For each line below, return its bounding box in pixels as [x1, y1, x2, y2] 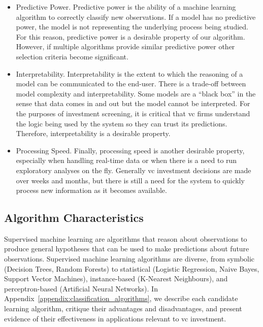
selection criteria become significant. [16, 51, 128, 61]
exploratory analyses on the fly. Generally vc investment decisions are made [16, 165, 251, 175]
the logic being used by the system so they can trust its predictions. [16, 118, 227, 128]
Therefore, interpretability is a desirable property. [16, 128, 171, 139]
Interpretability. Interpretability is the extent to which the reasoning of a [16, 68, 243, 79]
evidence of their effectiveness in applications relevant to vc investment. [4, 313, 226, 323]
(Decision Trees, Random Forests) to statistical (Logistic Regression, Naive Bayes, [4, 263, 259, 274]
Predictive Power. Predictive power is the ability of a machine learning [16, 2, 236, 12]
